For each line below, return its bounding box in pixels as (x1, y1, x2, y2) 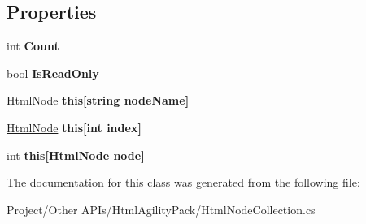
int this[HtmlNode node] (7, 146, 145, 163)
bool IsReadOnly (7, 64, 99, 81)
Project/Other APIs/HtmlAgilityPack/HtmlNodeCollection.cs (7, 200, 316, 218)
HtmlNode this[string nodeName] (7, 92, 190, 109)
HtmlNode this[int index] (7, 118, 142, 136)
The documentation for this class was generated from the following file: (7, 174, 360, 191)
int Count (7, 37, 59, 54)
